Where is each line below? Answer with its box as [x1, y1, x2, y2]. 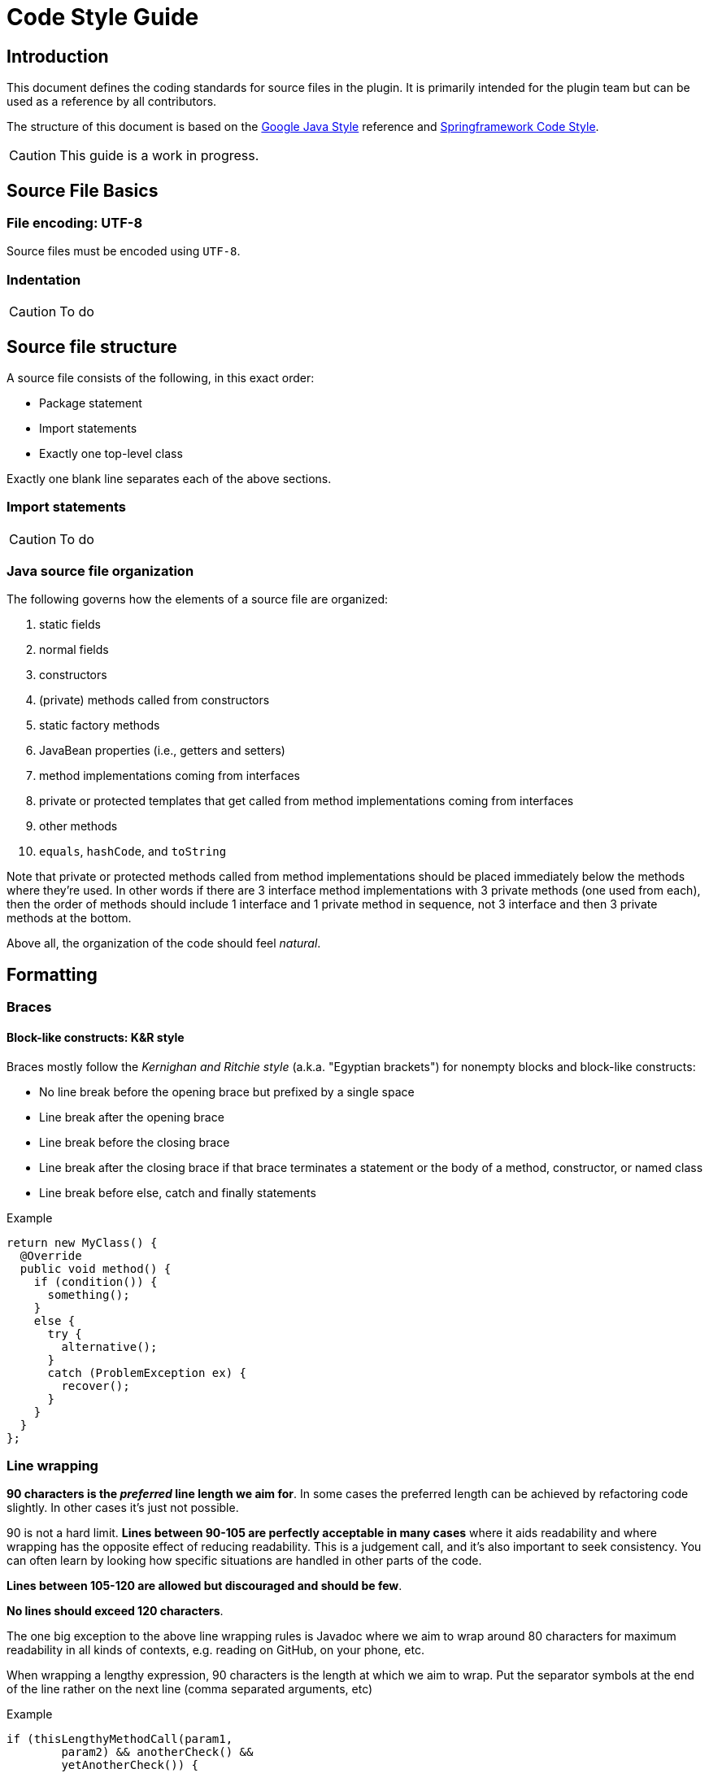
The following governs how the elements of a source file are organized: [7, 592, 389, 607]
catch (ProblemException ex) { [47, 1366, 247, 1379]
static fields [39, 617, 101, 632]
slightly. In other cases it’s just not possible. [7, 1501, 239, 1515]
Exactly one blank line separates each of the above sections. [7, 471, 332, 486]
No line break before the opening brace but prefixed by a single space [39, 1084, 415, 1099]
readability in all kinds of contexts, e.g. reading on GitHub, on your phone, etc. [7, 1643, 424, 1658]
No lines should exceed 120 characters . [7, 1604, 224, 1618]
